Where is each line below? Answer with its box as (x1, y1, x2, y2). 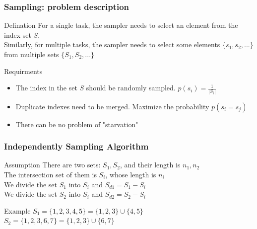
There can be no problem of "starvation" (15, 119, 138, 129)
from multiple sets (4, 49, 59, 59)
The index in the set (15, 82, 77, 93)
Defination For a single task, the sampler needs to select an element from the (4, 20, 238, 30)
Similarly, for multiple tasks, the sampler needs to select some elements (4, 39, 220, 50)
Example (4, 205, 31, 216)
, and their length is (120, 159, 181, 170)
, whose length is (105, 169, 156, 179)
